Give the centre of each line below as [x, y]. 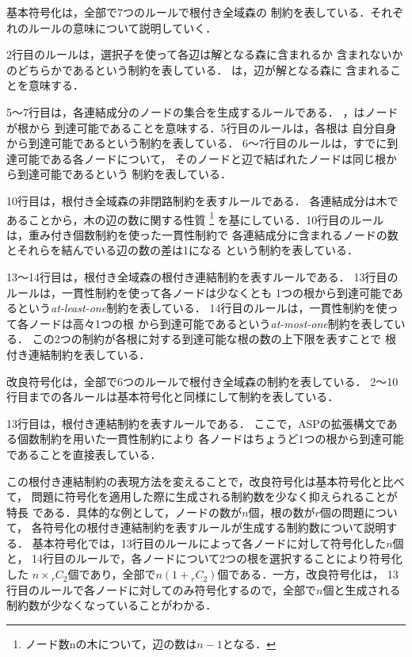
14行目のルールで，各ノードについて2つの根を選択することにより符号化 [217, 558]
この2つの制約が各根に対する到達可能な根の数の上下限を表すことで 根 [214, 339]
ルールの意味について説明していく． [122, 27]
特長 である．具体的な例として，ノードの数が [124, 512]
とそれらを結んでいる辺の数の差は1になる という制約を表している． [183, 250]
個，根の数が [282, 512]
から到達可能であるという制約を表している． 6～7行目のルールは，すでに [197, 143]
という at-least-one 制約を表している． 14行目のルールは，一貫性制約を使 [202, 308]
